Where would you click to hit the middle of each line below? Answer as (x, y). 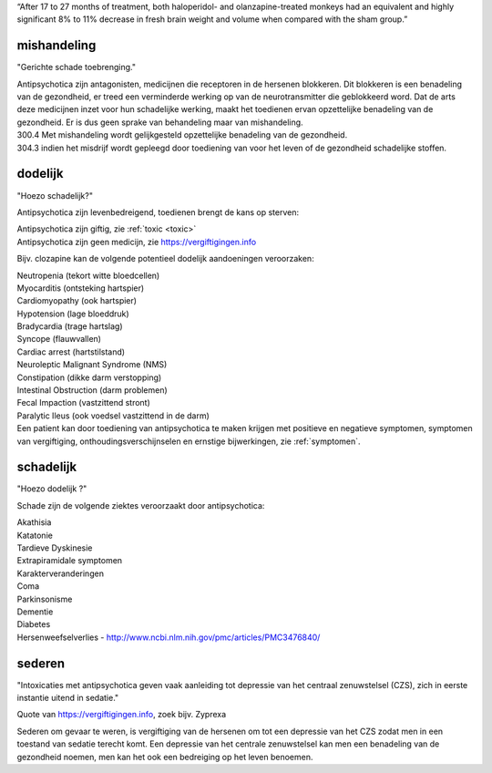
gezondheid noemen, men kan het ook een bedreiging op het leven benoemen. (165, 757)
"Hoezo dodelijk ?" (52, 489)
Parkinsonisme (45, 599)
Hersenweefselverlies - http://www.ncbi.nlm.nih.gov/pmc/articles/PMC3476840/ (169, 637)
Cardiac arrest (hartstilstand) (71, 352)
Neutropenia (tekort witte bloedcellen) (88, 275)
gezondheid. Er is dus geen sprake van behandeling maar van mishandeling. (160, 122)
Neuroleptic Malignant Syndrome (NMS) (92, 365)
